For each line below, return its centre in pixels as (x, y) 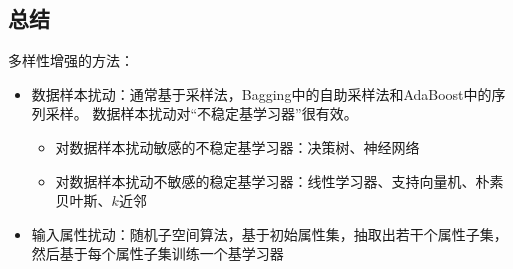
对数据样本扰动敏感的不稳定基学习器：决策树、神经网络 (237, 146)
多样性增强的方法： (71, 60)
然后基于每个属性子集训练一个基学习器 (157, 253)
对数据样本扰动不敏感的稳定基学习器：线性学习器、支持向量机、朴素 (279, 180)
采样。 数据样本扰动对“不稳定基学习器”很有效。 (201, 113)
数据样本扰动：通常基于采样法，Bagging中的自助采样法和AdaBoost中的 (261, 93)
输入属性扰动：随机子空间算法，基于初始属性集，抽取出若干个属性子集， (269, 233)
